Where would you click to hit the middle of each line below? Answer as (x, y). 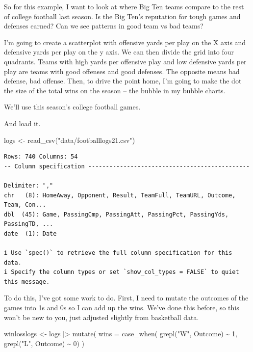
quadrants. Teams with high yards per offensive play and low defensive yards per (125, 61)
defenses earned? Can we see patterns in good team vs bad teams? (104, 26)
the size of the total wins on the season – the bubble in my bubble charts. (115, 90)
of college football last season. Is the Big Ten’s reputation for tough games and (122, 16)
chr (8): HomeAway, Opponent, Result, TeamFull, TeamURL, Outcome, (120, 195)
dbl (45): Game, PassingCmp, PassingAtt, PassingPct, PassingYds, (116, 214)
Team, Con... (25, 205)
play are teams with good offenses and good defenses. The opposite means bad (122, 71)
